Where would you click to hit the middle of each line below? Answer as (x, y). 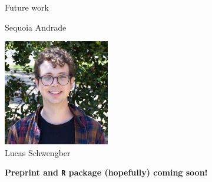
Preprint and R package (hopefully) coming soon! (106, 172)
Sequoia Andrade (36, 27)
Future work (27, 7)
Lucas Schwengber (38, 152)
